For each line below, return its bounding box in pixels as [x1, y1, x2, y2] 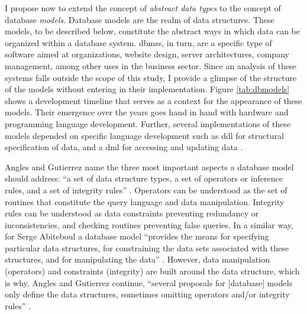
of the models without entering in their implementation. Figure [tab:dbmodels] [5, 83, 290, 95]
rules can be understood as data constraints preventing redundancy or [5, 207, 259, 219]
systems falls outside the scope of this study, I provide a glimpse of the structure [5, 71, 297, 83]
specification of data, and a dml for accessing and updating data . [5, 141, 243, 153]
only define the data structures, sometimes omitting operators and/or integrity [5, 288, 290, 300]
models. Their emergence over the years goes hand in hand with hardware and [5, 106, 289, 118]
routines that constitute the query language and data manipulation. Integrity [5, 195, 285, 208]
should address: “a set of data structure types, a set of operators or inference [5, 172, 283, 184]
